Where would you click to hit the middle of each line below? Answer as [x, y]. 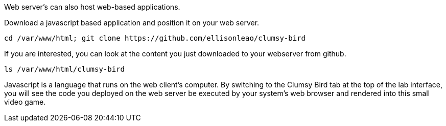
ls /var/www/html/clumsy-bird [65, 69]
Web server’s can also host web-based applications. [92, 7]
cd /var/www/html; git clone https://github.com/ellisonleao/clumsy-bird [155, 38]
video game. [25, 102]
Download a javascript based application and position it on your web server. [132, 23]
